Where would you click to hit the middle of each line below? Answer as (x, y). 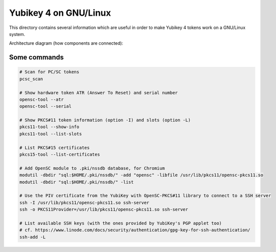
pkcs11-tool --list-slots (51, 134)
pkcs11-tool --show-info (49, 127)
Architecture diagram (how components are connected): (66, 43)
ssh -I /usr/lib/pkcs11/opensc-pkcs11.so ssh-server (84, 202)
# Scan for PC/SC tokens (49, 72)
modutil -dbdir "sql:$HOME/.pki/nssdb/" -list (77, 182)
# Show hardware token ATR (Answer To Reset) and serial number (99, 93)
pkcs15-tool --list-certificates (60, 154)
